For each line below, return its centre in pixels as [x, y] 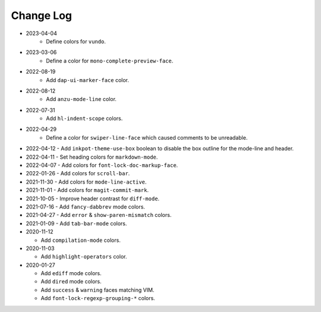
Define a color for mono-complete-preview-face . [110, 61]
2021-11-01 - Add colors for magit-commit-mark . [87, 190]
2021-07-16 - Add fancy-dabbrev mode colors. [86, 207]
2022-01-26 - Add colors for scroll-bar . [78, 174]
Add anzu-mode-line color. [81, 99]
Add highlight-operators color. [84, 257]
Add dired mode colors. [71, 282]
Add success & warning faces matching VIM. [97, 290]
